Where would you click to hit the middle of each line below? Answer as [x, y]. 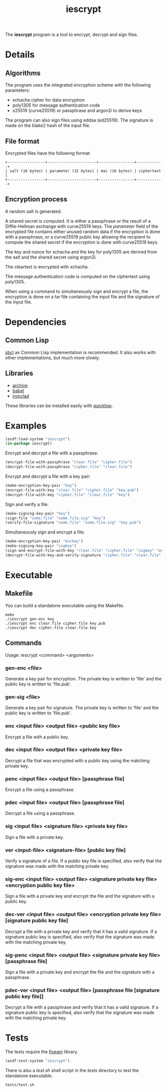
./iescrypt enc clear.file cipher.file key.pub [55, 623]
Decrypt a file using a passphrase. [40, 814]
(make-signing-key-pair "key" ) [38, 513]
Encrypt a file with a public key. [37, 737]
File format [22, 141]
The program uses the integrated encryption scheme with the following [78, 85]
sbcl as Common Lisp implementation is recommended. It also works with [81, 352]
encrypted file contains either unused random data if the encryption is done [83, 231]
